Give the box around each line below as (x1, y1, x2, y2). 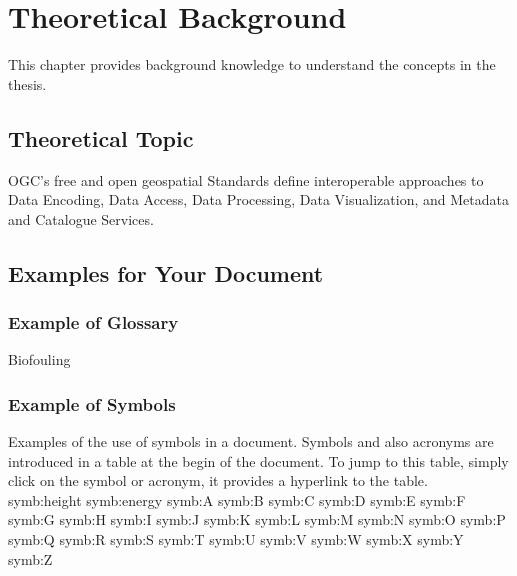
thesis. (8, 73, 47, 94)
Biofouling (8, 349, 71, 370)
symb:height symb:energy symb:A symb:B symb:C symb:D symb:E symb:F (8, 489, 466, 510)
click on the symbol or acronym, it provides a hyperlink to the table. (8, 470, 428, 491)
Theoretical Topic (8, 122, 194, 153)
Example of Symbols (8, 391, 176, 416)
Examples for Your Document (8, 257, 324, 288)
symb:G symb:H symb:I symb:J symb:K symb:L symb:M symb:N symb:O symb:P (8, 509, 506, 530)
